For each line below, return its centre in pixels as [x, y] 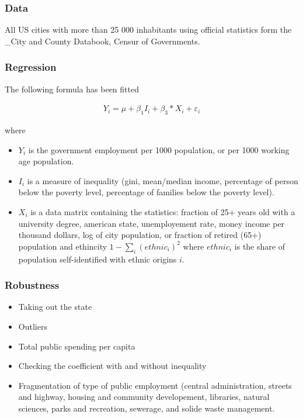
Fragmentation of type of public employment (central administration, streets [155, 385]
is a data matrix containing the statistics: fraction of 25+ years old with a [163, 212]
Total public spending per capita [77, 346]
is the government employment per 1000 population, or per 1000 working [159, 149]
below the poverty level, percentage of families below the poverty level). [146, 192]
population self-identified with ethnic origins [97, 259]
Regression [31, 67]
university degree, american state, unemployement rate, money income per [151, 223]
